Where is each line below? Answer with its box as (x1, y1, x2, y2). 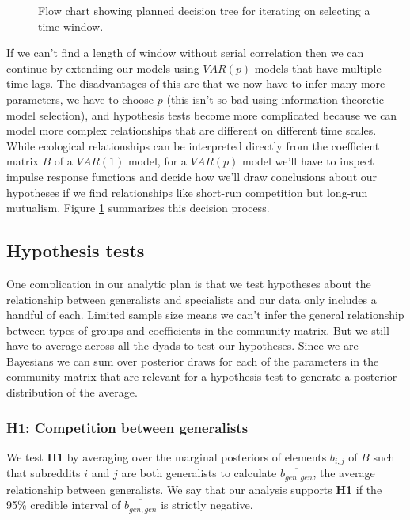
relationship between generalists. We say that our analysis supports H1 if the (6, 480, 382, 497)
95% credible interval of (6, 496, 121, 513)
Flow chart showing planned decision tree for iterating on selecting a (38, 2, 370, 18)
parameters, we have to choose (6, 90, 154, 107)
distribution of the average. (6, 384, 138, 400)
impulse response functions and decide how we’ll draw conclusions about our (6, 168, 378, 184)
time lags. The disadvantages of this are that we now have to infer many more (6, 75, 385, 92)
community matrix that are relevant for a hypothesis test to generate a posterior (6, 368, 397, 385)
